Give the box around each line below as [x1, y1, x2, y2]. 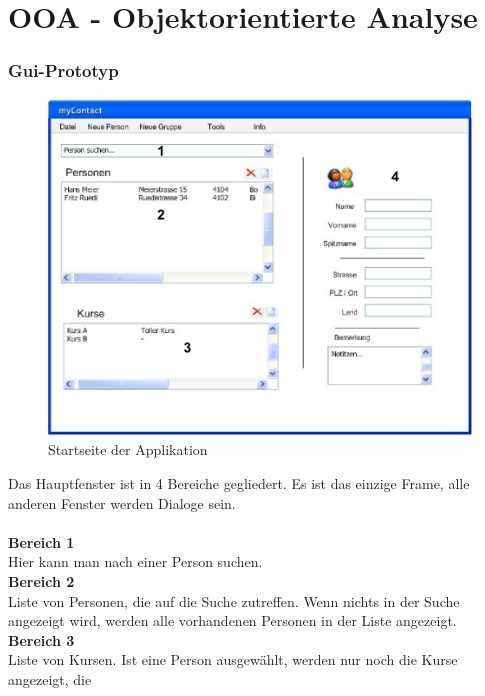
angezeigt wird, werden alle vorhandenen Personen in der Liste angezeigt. [8, 610, 457, 631]
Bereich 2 [8, 571, 75, 592]
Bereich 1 [8, 531, 75, 552]
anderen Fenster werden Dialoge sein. [8, 492, 236, 513]
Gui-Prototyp [8, 58, 119, 83]
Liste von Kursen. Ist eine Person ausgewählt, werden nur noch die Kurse [8, 649, 458, 670]
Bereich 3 [8, 629, 75, 650]
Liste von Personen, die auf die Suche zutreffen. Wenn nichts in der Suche [8, 590, 460, 611]
